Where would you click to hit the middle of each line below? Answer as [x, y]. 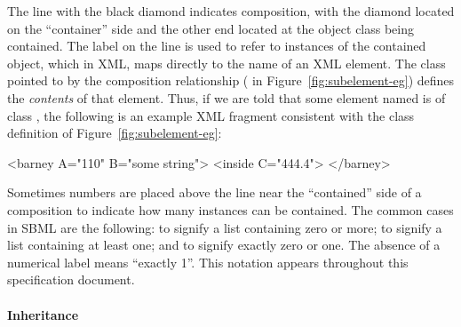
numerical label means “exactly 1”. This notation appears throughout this [208, 262]
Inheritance [43, 314]
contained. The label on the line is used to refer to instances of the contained [217, 46]
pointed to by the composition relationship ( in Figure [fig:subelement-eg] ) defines [231, 80]
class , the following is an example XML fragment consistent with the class [211, 115]
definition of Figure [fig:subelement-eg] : [115, 133]
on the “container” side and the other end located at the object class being [211, 28]
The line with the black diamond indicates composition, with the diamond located [231, 11]
